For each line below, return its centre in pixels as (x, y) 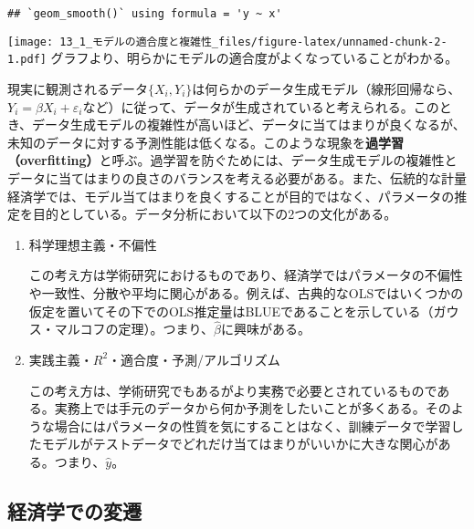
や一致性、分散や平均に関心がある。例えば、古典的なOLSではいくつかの (246, 292)
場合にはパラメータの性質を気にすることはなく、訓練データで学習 (253, 425)
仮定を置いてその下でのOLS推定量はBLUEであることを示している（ (231, 311)
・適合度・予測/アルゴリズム (194, 359)
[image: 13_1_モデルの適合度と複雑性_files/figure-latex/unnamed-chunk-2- (227, 41)
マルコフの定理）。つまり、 (134, 329)
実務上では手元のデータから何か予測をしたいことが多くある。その (253, 408)
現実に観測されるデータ (78, 88)
